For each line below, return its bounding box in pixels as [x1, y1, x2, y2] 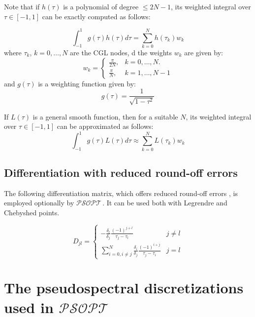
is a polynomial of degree [63, 1, 139, 11]
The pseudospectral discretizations [4, 277, 244, 298]
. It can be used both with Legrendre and [102, 198, 227, 208]
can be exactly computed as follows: [42, 11, 151, 21]
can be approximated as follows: [57, 121, 154, 131]
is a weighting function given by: [38, 78, 136, 88]
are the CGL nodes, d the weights [70, 47, 172, 58]
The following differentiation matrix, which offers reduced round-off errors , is [4, 188, 238, 198]
